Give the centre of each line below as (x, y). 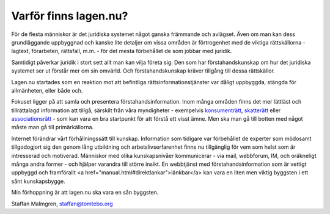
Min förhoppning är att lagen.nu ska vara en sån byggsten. (85, 193)
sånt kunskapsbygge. (38, 181)
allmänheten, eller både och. (47, 90)
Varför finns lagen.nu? (70, 16)
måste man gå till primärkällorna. (53, 127)
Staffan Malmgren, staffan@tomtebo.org (62, 204)
